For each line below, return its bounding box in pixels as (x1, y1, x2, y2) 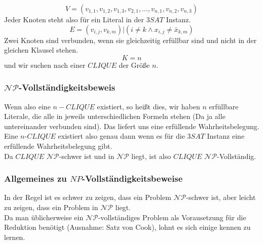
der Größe (119, 59, 150, 70)
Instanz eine (207, 131, 245, 141)
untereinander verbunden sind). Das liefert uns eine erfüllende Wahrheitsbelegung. (4, 120, 259, 131)
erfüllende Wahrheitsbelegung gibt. (4, 140, 112, 151)
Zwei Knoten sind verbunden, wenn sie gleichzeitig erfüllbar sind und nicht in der (4, 34, 257, 45)
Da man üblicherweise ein (4, 212, 84, 222)
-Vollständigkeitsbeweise (82, 172, 183, 185)
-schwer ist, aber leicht (186, 192, 256, 202)
